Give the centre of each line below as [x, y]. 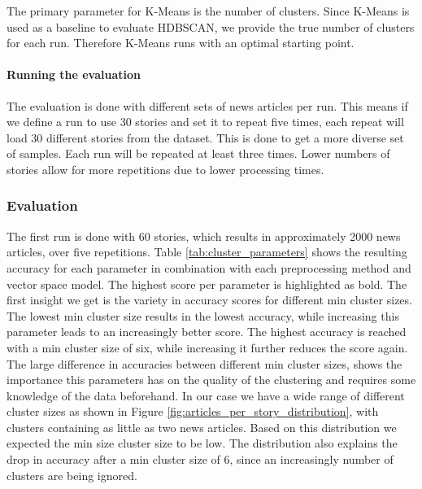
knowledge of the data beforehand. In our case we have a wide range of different [206, 395]
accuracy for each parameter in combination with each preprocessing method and [209, 267]
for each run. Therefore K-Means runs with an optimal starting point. [181, 43]
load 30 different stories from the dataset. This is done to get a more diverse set [205, 137]
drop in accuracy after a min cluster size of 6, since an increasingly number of [200, 459]
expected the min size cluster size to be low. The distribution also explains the [202, 443]
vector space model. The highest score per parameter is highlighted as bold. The [207, 284]
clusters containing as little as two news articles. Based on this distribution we [202, 427]
